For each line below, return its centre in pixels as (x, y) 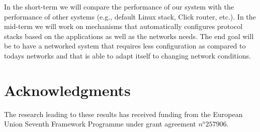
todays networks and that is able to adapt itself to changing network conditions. (127, 55)
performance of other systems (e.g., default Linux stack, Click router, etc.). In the (130, 16)
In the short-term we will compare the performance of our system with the (119, 6)
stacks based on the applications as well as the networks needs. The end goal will (129, 36)
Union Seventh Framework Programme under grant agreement (100, 124)
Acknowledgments (67, 90)
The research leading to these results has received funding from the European (123, 114)
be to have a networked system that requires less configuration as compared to (125, 46)
